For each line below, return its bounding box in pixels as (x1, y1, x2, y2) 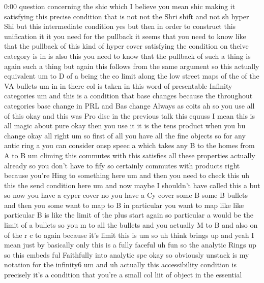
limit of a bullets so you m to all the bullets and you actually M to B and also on (4, 220, 258, 230)
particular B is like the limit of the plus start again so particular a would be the (4, 209, 253, 220)
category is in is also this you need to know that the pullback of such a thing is (4, 50, 251, 61)
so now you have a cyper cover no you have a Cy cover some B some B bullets (4, 190, 248, 200)
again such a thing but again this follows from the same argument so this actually (4, 60, 259, 71)
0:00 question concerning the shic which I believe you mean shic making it (4, 1, 236, 11)
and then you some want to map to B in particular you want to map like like (4, 199, 244, 210)
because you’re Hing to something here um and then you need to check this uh (4, 170, 250, 181)
